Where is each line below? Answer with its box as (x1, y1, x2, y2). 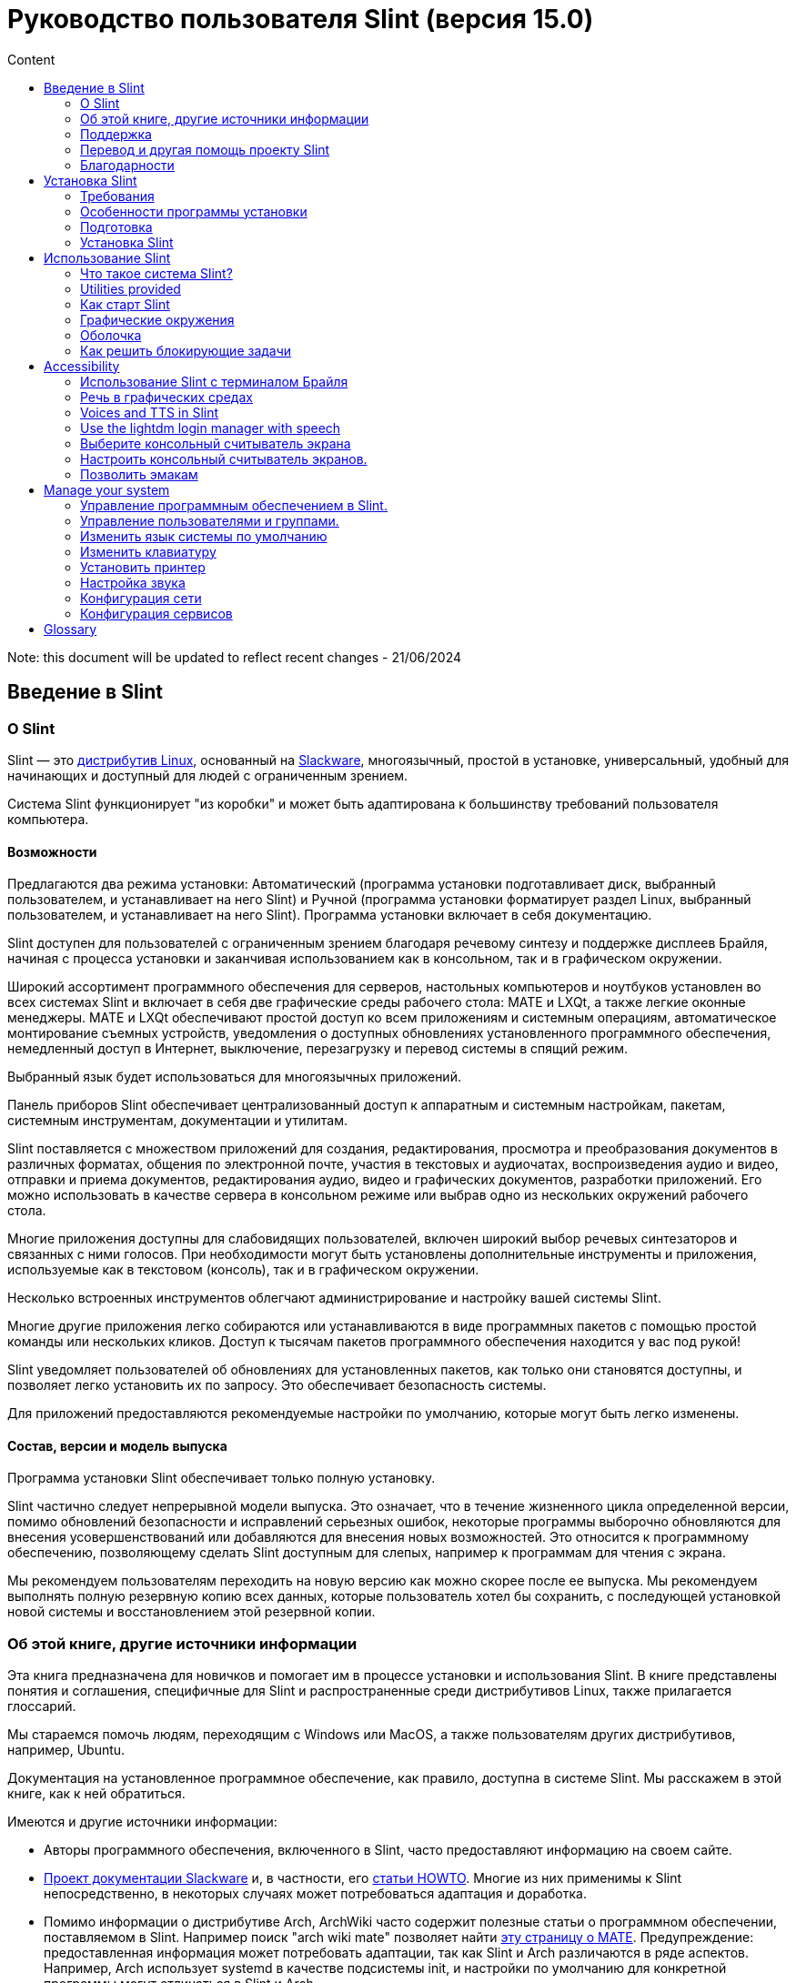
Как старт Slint (80, 296, 170, 312)
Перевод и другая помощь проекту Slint (80, 141, 330, 157)
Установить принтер (80, 559, 206, 575)
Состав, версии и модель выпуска (7, 1437, 227, 1454)
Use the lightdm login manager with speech (80, 419, 341, 436)
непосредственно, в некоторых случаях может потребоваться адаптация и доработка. (44, 1886, 587, 1902)
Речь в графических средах (80, 388, 253, 405)
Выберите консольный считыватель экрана (80, 435, 351, 451)
